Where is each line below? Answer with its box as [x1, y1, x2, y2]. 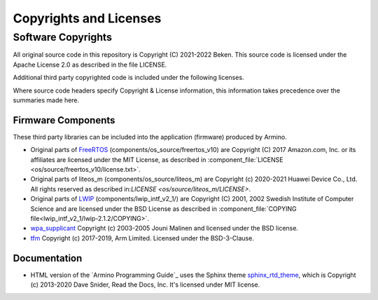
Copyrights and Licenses [13, 11, 162, 26]
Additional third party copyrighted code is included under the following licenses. [13, 74, 244, 82]
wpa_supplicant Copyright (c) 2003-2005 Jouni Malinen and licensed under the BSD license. [30, 224, 299, 233]
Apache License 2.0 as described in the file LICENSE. [13, 60, 167, 69]
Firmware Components [13, 114, 115, 126]
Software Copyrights [13, 31, 112, 43]
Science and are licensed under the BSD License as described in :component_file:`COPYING [30, 204, 297, 213]
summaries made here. [13, 95, 80, 104]
